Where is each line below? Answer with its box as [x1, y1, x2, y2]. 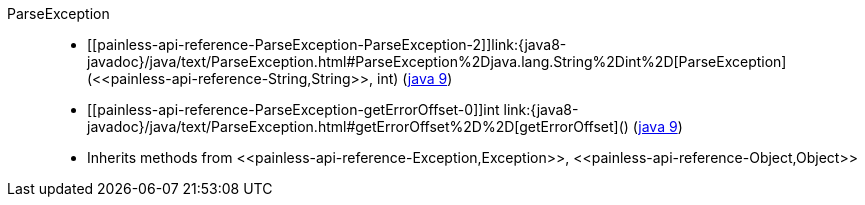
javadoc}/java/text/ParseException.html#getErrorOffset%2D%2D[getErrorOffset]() [87, 118, 629, 135]
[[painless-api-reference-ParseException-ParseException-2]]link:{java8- [87, 36, 567, 53]
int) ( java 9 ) [377, 70, 453, 87]
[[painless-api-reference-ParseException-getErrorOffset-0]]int [87, 101, 500, 118]
